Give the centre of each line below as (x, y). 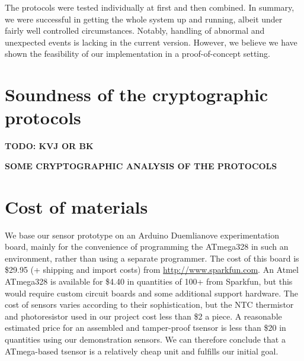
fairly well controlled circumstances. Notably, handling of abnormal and (135, 30)
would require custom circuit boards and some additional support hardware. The (151, 293)
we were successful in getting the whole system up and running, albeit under (144, 19)
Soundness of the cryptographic (137, 94)
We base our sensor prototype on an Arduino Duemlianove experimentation (142, 235)
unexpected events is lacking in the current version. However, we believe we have (151, 42)
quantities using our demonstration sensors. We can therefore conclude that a (145, 339)
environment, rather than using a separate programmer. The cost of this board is (152, 258)
